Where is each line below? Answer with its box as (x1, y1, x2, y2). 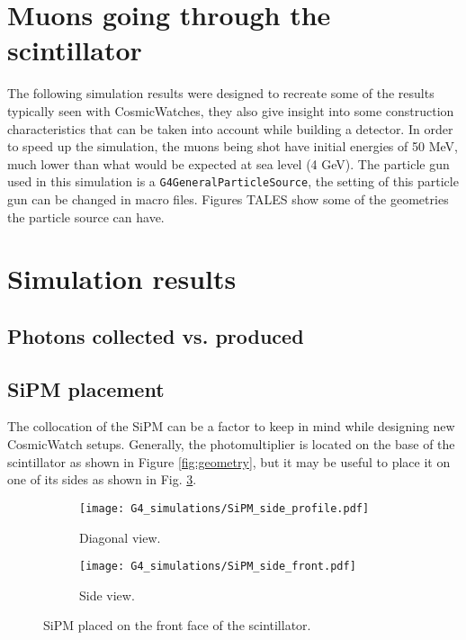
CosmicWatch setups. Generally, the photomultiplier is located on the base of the (7, 435, 455, 454)
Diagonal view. (79, 527, 161, 546)
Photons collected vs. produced (7, 321, 304, 349)
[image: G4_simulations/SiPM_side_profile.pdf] (79, 501, 370, 515)
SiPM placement (7, 374, 165, 402)
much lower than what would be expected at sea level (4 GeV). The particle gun (7, 154, 450, 173)
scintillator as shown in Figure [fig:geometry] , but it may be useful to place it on (7, 452, 451, 471)
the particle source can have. (7, 207, 165, 226)
